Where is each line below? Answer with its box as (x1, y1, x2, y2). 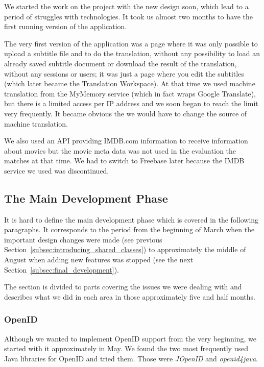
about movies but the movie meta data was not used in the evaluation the (4, 145, 236, 156)
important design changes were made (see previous (4, 234, 162, 244)
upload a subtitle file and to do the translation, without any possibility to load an (4, 48, 260, 59)
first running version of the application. (4, 21, 127, 32)
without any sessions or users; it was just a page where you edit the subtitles (4, 68, 244, 79)
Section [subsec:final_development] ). (4, 264, 119, 275)
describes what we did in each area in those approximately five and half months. (4, 291, 255, 302)
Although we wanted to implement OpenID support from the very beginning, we (4, 333, 256, 344)
